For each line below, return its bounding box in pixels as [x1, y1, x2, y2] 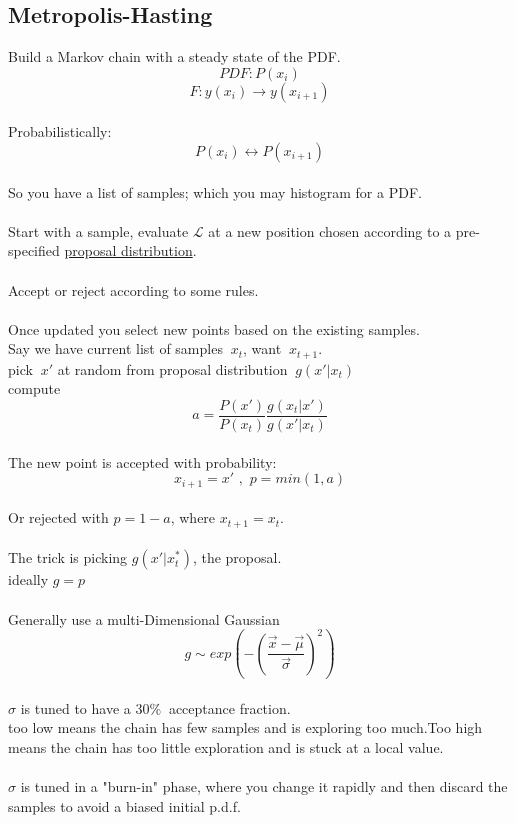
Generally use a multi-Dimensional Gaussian [8, 608, 280, 629]
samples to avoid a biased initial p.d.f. [8, 795, 241, 816]
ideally [8, 569, 49, 590]
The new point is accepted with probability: [8, 451, 277, 472]
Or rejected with [8, 507, 109, 528]
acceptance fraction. [168, 697, 291, 718]
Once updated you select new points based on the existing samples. [8, 318, 420, 339]
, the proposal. [192, 547, 282, 568]
